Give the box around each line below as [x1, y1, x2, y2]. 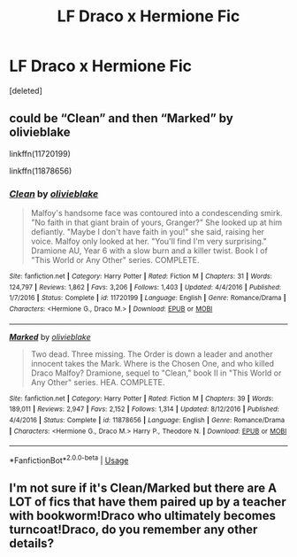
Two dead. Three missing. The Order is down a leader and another [30, 348, 273, 360]
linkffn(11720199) [9, 148, 71, 159]
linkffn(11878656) [9, 166, 72, 176]
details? [9, 536, 55, 551]
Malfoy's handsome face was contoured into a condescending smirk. [30, 208, 283, 219]
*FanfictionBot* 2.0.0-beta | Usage [9, 453, 129, 466]
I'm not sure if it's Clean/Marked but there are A [9, 481, 277, 496]
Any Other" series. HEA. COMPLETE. [30, 376, 165, 387]
